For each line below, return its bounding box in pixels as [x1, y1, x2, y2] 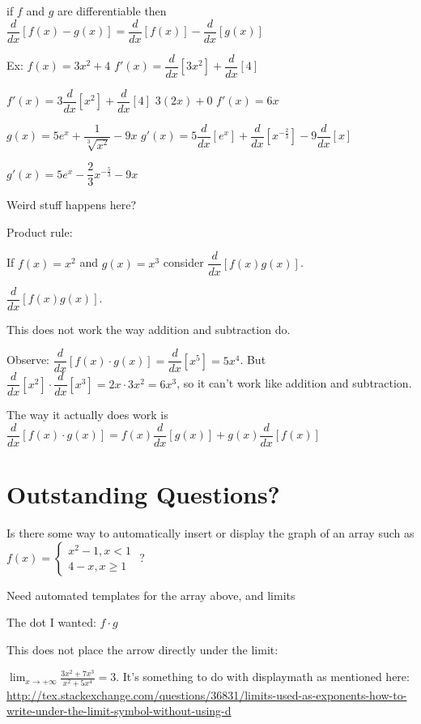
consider [163, 254, 204, 271]
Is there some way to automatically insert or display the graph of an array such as [6, 525, 415, 542]
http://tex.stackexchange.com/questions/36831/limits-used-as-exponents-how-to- [6, 686, 407, 703]
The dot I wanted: [6, 614, 96, 631]
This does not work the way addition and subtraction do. [6, 320, 291, 337]
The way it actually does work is [6, 406, 168, 423]
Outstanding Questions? [6, 478, 280, 511]
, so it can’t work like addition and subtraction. [176, 375, 412, 392]
